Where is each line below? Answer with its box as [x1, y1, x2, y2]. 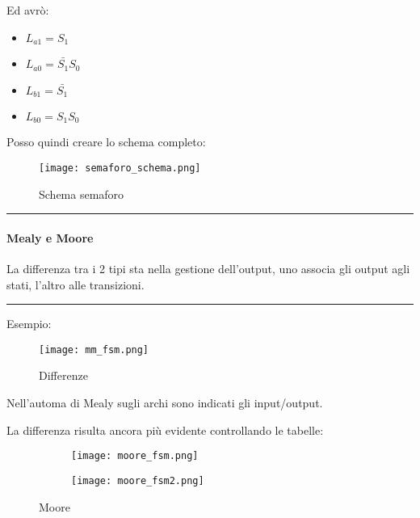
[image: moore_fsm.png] [71, 450, 199, 462]
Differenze [39, 367, 88, 384]
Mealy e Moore [6, 229, 94, 246]
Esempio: [6, 315, 52, 332]
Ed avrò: [6, 2, 49, 18]
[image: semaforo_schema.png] [39, 162, 201, 174]
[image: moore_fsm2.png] [71, 474, 204, 486]
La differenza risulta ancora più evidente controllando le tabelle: [6, 421, 324, 438]
